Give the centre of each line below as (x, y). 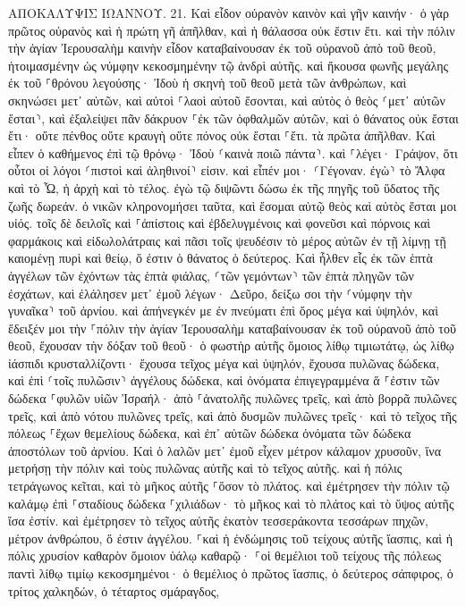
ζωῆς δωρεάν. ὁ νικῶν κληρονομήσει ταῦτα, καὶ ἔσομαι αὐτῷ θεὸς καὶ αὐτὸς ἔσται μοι (233, 205)
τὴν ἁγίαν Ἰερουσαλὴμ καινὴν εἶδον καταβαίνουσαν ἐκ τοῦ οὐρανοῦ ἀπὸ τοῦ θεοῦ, (222, 48)
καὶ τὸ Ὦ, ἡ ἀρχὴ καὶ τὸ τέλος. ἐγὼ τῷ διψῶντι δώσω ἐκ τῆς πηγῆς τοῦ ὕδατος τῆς (224, 187)
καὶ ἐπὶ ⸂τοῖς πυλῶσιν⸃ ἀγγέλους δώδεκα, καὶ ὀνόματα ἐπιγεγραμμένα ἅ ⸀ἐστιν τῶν (224, 380)
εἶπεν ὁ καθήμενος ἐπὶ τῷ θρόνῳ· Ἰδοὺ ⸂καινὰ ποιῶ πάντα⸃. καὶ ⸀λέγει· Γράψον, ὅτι (233, 152)
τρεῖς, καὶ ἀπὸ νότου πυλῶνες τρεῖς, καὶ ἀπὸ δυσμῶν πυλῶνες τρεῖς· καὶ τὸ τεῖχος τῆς (233, 415)
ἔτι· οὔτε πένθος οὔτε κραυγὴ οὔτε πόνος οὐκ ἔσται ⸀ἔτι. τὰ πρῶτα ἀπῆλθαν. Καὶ (222, 135)
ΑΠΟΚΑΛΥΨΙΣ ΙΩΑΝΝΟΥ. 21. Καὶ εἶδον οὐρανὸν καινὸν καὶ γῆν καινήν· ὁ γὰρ (229, 13)
